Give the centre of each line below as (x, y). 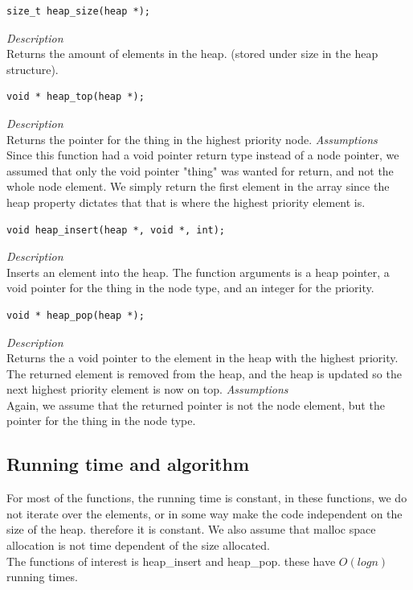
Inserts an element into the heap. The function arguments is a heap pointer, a (198, 272)
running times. (42, 577)
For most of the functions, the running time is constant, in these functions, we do (207, 498)
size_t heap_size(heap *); (78, 11)
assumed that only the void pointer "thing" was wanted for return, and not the (200, 170)
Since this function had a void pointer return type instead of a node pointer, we (203, 155)
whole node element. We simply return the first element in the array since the (198, 186)
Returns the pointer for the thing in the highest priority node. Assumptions (192, 139)
